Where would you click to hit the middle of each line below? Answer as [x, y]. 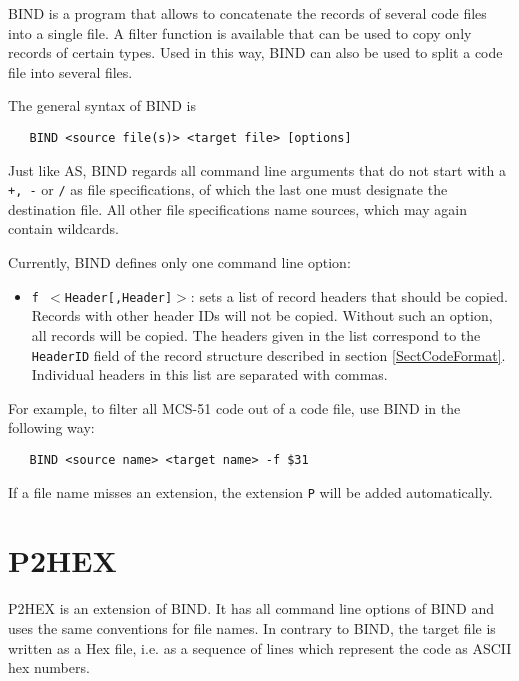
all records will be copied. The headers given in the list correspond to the [256, 334]
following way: [51, 427]
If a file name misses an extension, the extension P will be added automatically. [250, 491]
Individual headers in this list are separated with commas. [209, 374]
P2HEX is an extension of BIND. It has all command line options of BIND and [251, 608]
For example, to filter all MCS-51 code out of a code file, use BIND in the [234, 407]
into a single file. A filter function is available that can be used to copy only [240, 32]
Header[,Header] [118, 297]
